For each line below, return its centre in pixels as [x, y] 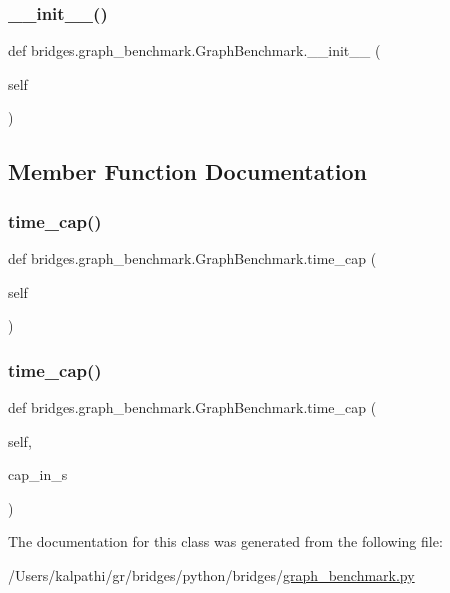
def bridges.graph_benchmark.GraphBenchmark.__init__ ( [194, 50]
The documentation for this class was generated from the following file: [225, 541]
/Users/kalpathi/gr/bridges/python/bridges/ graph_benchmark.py [211, 574]
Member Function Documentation [188, 171]
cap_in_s [38, 474]
